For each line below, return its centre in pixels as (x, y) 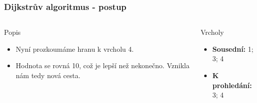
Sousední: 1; (233, 49)
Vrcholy (212, 32)
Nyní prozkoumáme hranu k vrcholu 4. (75, 49)
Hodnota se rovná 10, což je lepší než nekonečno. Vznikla (103, 65)
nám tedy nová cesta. (48, 75)
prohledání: (232, 85)
